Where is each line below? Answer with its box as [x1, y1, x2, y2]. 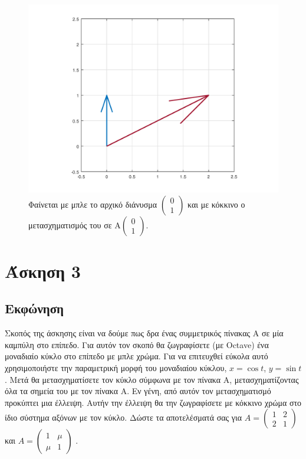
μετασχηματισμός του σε [28, 218, 112, 231]
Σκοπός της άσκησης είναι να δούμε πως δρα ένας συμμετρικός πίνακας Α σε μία [5, 327, 284, 339]
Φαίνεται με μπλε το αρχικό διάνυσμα [28, 198, 157, 210]
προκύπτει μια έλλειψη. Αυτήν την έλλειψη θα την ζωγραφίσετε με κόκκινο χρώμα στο [5, 396, 302, 408]
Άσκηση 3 [5, 258, 81, 283]
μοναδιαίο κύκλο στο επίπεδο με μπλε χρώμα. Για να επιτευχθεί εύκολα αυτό [5, 350, 268, 362]
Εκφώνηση [5, 299, 64, 317]
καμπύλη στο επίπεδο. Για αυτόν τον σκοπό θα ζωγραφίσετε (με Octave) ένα [5, 338, 269, 350]
